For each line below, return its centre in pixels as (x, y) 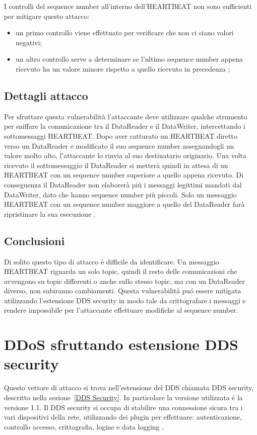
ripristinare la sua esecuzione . (50, 214)
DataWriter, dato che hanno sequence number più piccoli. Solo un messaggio (120, 194)
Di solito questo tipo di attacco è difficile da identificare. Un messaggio (112, 261)
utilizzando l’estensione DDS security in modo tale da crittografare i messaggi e (125, 300)
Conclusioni (34, 240)
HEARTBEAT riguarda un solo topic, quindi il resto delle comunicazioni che (121, 271)
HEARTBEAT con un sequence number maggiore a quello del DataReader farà (124, 204)
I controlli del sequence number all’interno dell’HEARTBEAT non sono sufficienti (128, 6)
